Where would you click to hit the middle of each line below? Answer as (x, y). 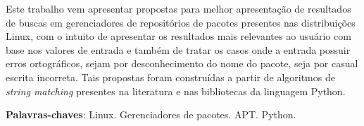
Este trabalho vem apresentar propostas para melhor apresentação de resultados (178, 8)
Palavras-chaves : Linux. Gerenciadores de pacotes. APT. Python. (151, 114)
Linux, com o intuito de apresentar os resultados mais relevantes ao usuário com (178, 36)
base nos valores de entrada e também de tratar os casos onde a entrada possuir (178, 49)
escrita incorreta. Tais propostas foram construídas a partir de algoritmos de (170, 77)
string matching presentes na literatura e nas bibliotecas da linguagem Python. (176, 91)
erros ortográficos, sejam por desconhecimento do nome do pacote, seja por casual (182, 63)
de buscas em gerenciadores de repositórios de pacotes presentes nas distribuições (181, 22)
